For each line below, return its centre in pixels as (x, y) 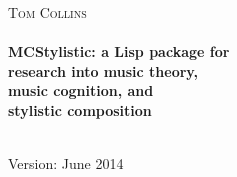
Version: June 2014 (66, 163)
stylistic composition (80, 109)
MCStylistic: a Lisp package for (119, 51)
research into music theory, (103, 70)
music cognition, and (81, 90)
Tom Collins (47, 12)
